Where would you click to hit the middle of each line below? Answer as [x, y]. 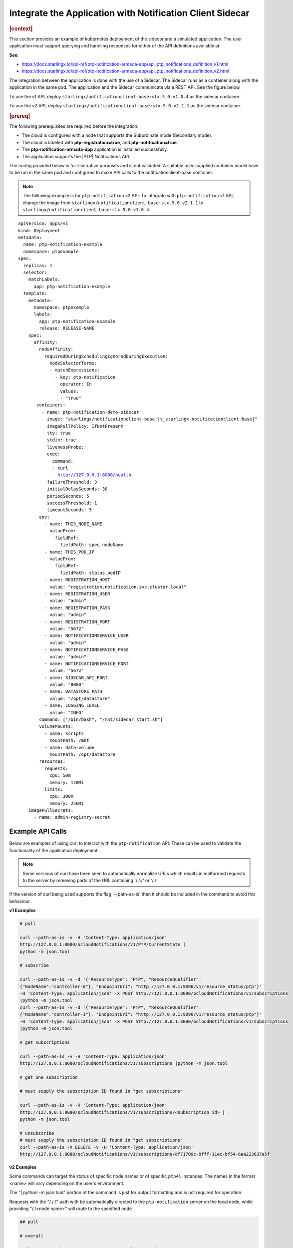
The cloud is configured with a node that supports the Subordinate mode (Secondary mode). [117, 135]
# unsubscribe [37, 1133]
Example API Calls [38, 831]
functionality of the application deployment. [54, 850]
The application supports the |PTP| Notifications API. [76, 156]
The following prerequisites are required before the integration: [74, 126]
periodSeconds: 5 [68, 496]
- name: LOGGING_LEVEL [72, 706]
